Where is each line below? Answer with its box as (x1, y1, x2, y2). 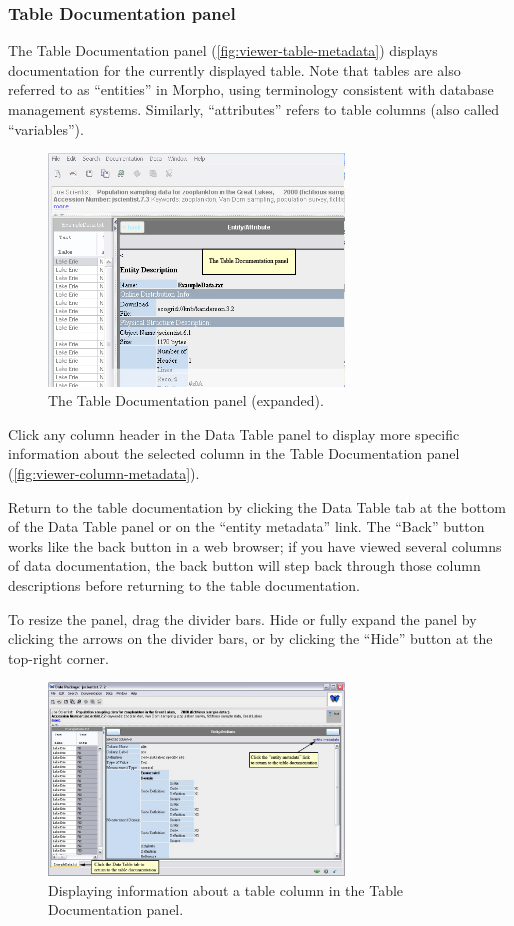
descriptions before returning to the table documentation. (8, 574, 360, 595)
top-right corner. (8, 647, 109, 668)
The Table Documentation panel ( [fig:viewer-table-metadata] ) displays (8, 40, 438, 61)
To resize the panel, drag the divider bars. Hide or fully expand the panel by (8, 608, 477, 629)
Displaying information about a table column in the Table (48, 879, 404, 900)
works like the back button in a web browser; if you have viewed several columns (8, 535, 502, 556)
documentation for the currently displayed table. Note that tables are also (8, 59, 461, 80)
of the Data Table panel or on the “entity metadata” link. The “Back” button (8, 516, 485, 537)
